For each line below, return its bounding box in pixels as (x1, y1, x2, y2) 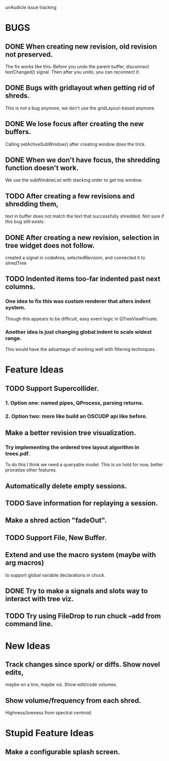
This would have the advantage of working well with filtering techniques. (5, 346, 156, 352)
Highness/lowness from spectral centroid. (5, 710, 92, 716)
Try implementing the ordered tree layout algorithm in (5, 444, 140, 451)
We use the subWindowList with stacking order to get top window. (5, 177, 143, 183)
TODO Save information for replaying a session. (5, 499, 158, 508)
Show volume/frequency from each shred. (5, 696, 141, 705)
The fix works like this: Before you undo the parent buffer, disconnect (5, 63, 150, 69)
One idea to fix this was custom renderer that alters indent (5, 298, 151, 305)
